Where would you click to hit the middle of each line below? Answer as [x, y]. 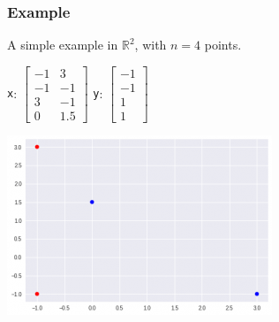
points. [223, 45]
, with [151, 45]
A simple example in [63, 45]
